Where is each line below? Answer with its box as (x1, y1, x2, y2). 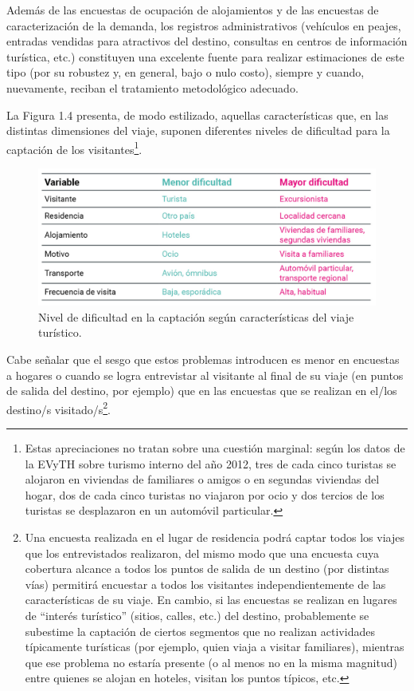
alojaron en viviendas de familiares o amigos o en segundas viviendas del (25, 471, 380, 488)
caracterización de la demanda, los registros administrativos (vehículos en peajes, (6, 17, 401, 34)
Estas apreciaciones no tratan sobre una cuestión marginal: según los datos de (25, 440, 405, 456)
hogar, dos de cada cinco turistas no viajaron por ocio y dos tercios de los (25, 486, 385, 503)
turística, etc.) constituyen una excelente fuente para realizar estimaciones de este (6, 48, 404, 65)
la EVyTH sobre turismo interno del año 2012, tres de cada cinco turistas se (25, 455, 396, 472)
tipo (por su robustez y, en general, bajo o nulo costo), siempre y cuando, (6, 64, 365, 81)
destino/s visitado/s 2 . (6, 398, 111, 417)
